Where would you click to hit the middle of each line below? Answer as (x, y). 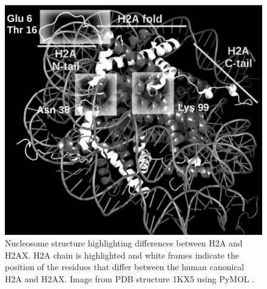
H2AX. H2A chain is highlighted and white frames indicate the (122, 255)
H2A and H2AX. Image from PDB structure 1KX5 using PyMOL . (130, 278)
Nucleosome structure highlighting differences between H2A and (124, 243)
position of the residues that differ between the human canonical (125, 267)
